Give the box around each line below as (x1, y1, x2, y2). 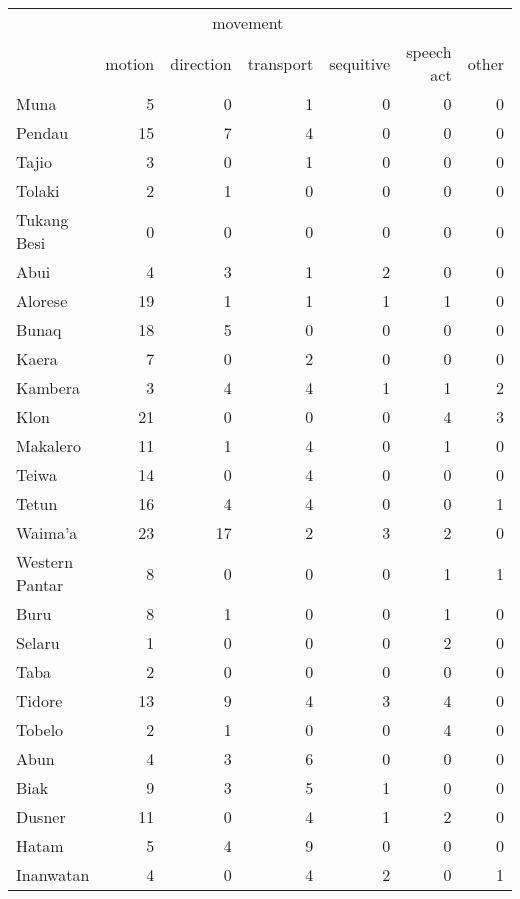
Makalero (16, 434, 81, 457)
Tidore (16, 689, 63, 712)
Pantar (16, 573, 64, 596)
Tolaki (16, 179, 60, 202)
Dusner (16, 805, 66, 828)
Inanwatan (16, 863, 90, 886)
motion (105, 51, 155, 75)
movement (212, 11, 284, 34)
